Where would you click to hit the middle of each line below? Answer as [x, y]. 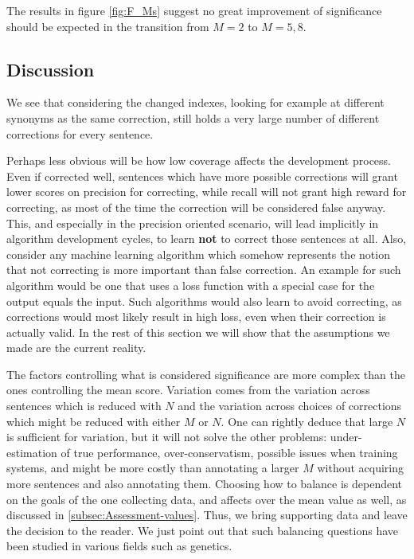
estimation [32, 452]
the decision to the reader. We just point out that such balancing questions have [203, 530]
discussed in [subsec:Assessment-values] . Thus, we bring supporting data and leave [207, 515]
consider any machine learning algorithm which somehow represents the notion [198, 254]
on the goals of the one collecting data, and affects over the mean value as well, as [207, 499]
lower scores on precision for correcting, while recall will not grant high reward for [207, 192]
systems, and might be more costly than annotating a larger [153, 468]
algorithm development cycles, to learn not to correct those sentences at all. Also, [207, 238]
